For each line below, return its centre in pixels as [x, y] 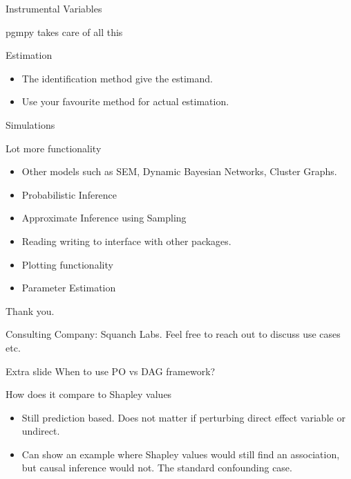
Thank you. [30, 310]
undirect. [41, 431]
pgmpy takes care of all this [64, 31]
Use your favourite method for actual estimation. [125, 101]
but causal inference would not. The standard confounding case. [157, 468]
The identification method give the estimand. [117, 78]
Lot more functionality [54, 148]
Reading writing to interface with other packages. [126, 241]
